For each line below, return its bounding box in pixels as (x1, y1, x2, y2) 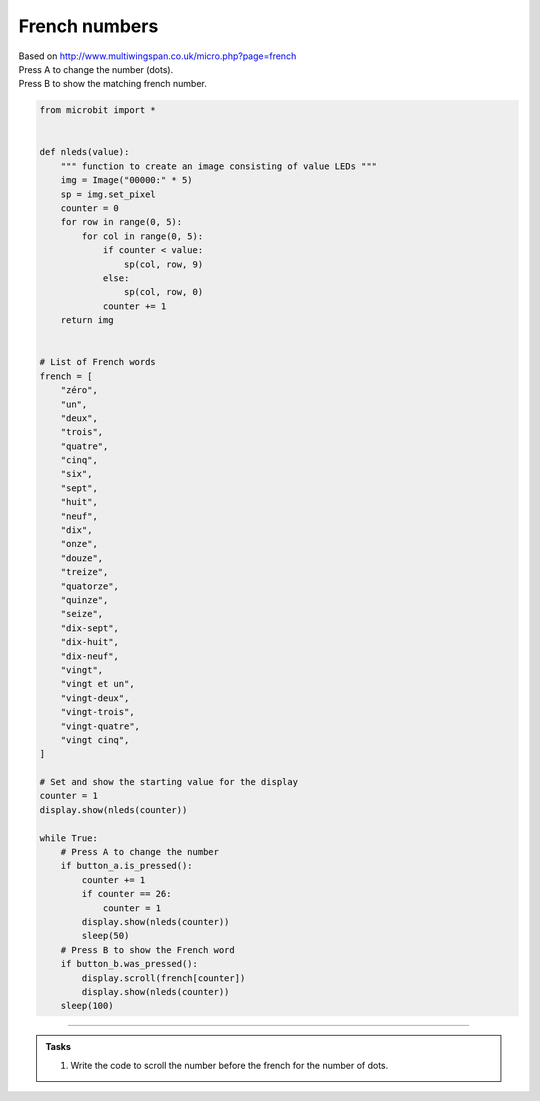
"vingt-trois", (60, 706, 135, 718)
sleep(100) (60, 1000, 114, 1012)
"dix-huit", (60, 636, 120, 648)
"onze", (60, 538, 99, 550)
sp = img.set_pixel (60, 188, 157, 200)
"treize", (60, 566, 109, 578)
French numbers (18, 15, 159, 37)
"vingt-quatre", (60, 720, 140, 732)
